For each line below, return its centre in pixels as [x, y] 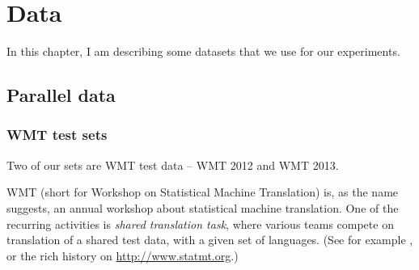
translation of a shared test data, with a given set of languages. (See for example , [210, 240]
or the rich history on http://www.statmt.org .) [123, 255]
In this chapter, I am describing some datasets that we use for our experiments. [203, 51]
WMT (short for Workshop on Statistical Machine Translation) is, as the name [203, 192]
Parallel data [61, 95]
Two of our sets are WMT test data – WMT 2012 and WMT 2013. [173, 165]
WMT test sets [57, 135]
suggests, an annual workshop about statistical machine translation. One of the [203, 207]
